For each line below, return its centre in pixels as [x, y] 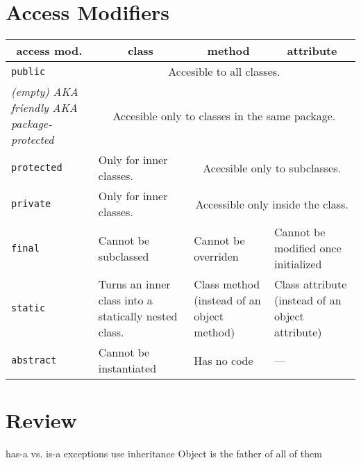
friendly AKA [44, 108]
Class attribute [311, 284]
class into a [125, 300]
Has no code [224, 360]
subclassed [124, 256]
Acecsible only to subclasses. [272, 168]
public [28, 71]
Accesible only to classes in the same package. [224, 115]
